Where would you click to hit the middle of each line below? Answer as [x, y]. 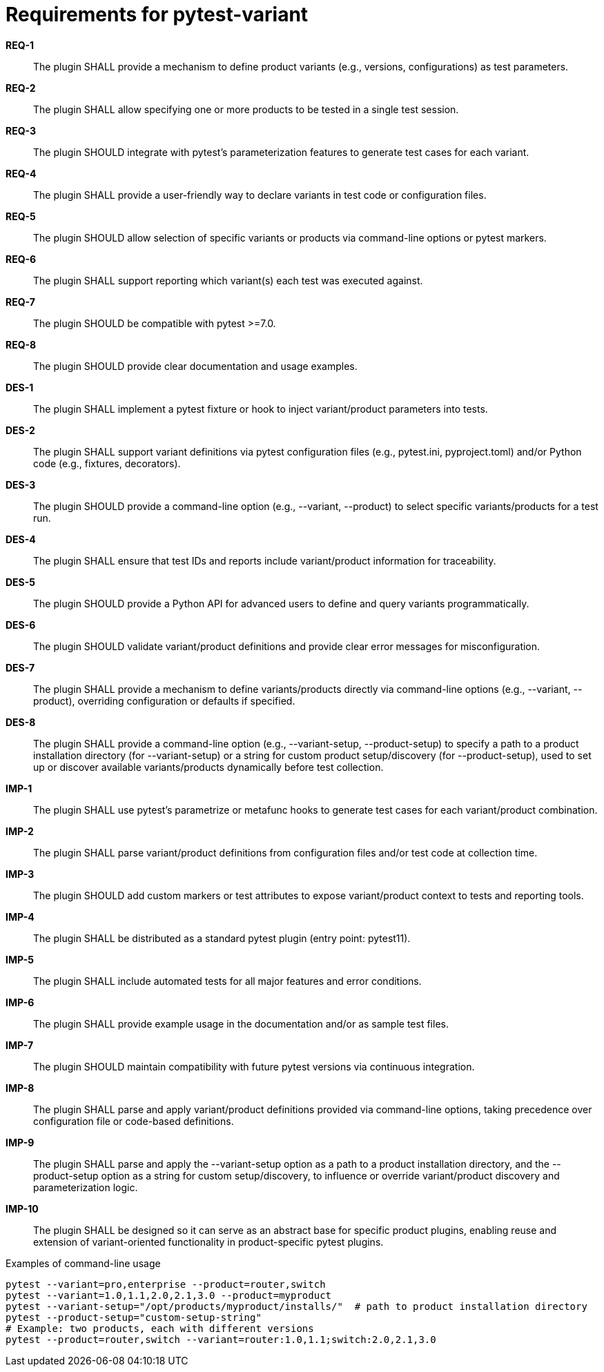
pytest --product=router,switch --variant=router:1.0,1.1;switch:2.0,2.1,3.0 [221, 1339]
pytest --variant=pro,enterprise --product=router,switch [166, 1284]
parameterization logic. [86, 1187]
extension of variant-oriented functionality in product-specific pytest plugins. [208, 1242]
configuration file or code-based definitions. [134, 1121]
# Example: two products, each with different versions [160, 1328]
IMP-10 [22, 1208]
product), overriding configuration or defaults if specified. [164, 700]
